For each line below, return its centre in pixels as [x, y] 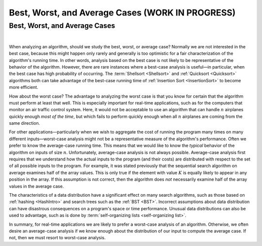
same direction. [25, 123]
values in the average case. [36, 186]
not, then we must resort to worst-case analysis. [57, 238]
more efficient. [24, 87]
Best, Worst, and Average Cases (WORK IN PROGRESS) [122, 13]
